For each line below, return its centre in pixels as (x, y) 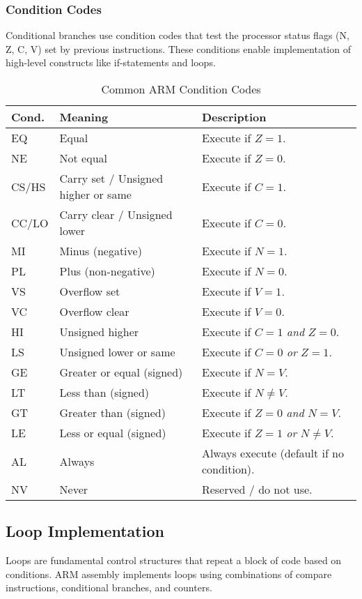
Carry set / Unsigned (111, 178)
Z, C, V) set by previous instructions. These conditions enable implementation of (178, 48)
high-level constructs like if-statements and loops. (111, 62)
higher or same (95, 194)
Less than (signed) (104, 392)
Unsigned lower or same (117, 352)
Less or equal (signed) (113, 433)
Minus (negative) (101, 251)
